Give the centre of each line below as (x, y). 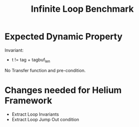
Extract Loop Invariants (35, 114)
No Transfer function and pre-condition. (45, 70)
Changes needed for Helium (63, 90)
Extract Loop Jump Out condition (45, 119)
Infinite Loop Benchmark (82, 9)
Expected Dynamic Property (64, 37)
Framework (28, 100)
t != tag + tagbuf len (31, 60)
